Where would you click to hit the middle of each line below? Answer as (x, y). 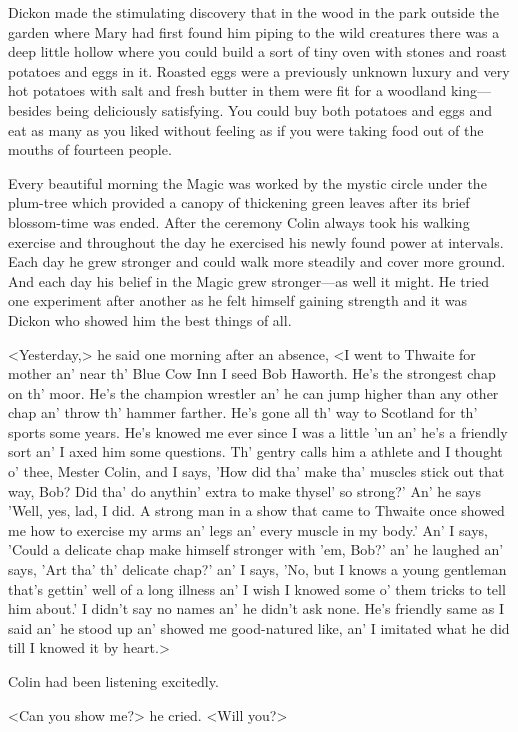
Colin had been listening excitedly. (113, 681)
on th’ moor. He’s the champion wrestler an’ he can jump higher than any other (253, 392)
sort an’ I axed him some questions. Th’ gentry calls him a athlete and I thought (255, 451)
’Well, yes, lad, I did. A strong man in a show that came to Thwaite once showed (256, 510)
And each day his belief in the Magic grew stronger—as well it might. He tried (249, 280)
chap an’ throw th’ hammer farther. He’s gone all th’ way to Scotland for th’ (243, 412)
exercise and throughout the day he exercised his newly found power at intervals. (256, 241)
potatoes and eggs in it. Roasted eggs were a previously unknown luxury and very (259, 70)
